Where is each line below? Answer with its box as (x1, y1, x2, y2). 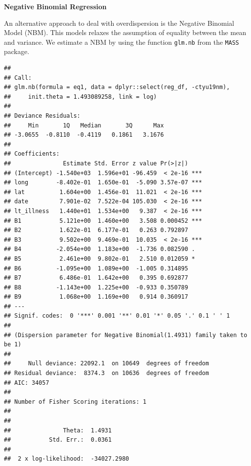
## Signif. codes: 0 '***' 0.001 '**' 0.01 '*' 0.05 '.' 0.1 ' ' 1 (4, 312, 230, 320)
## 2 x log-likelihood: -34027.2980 (4, 455, 129, 463)
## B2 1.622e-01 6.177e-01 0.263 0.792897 (4, 227, 188, 234)
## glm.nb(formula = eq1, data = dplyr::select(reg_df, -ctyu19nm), (4, 84, 230, 91)
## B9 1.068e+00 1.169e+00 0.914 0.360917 (4, 293, 188, 301)
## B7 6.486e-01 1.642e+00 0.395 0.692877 (4, 274, 188, 282)
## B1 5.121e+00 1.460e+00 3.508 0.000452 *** (4, 217, 202, 224)
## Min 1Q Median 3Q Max (4, 122, 164, 129)
